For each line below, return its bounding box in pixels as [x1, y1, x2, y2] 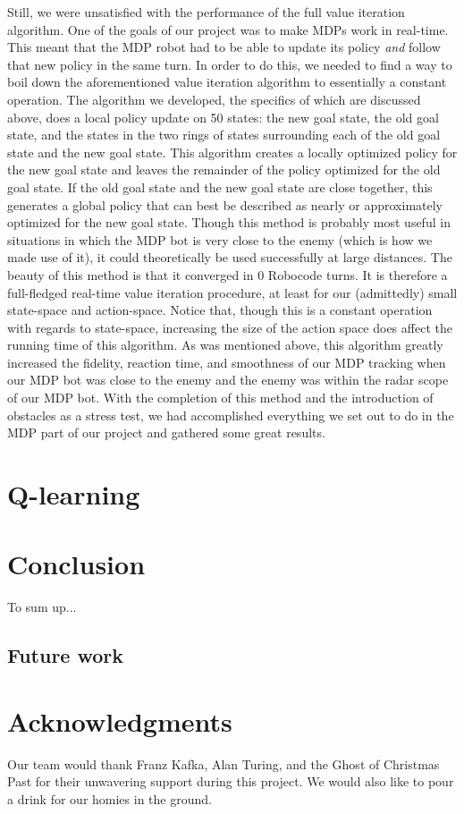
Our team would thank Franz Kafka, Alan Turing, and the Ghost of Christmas [7, 754, 440, 773]
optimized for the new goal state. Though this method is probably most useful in [7, 213, 451, 232]
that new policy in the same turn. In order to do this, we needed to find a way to [7, 55, 452, 73]
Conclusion [7, 546, 146, 582]
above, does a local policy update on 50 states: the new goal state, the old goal [7, 107, 439, 126]
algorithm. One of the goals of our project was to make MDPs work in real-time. [7, 20, 449, 38]
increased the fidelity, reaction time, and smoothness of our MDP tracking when [7, 352, 446, 371]
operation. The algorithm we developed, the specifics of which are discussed [7, 89, 421, 108]
